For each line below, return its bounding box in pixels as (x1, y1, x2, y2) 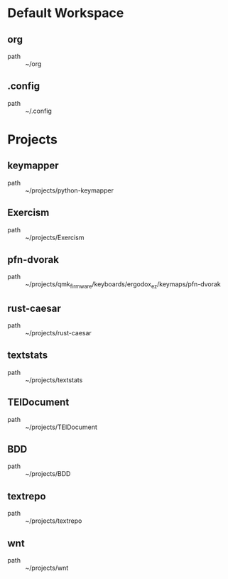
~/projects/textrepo (25, 516, 82, 525)
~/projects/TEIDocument (25, 423, 98, 431)
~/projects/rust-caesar (25, 329, 92, 337)
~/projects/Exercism (25, 233, 85, 242)
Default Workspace (7, 5, 124, 21)
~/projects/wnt (25, 563, 69, 573)
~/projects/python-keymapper (25, 186, 114, 195)
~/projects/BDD (25, 470, 71, 478)
